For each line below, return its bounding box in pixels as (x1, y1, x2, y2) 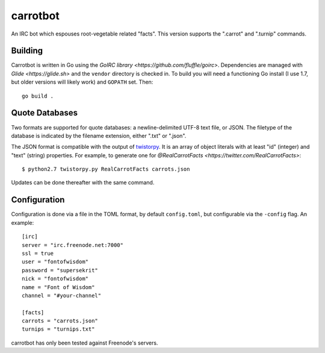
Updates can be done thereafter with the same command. (11, 179, 155, 186)
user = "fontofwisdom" (22, 258, 89, 265)
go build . (22, 92, 54, 99)
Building (11, 46, 43, 56)
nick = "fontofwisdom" (22, 275, 89, 283)
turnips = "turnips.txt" (22, 326, 95, 333)
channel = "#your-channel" (22, 292, 102, 299)
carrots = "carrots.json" (22, 317, 99, 325)
